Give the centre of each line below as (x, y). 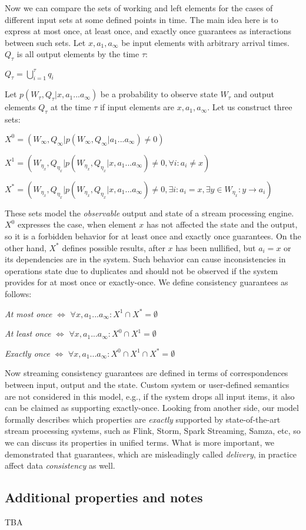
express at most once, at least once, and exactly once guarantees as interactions (148, 31)
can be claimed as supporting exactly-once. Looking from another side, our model (152, 408)
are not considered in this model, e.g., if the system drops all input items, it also (150, 396)
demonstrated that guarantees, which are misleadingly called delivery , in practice (151, 454)
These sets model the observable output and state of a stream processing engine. (149, 213)
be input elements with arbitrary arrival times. (205, 42)
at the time (71, 107)
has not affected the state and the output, (222, 224)
